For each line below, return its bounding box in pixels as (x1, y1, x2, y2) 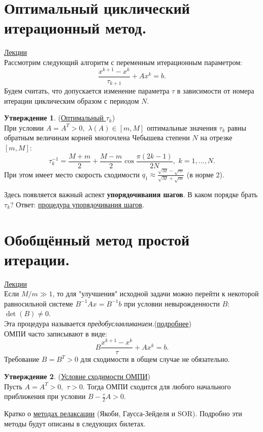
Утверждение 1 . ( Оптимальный (4, 112, 104, 123)
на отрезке (200, 132, 233, 143)
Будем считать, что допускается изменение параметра (4, 85, 170, 96)
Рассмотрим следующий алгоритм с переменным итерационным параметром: (4, 56, 242, 67)
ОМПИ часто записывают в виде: (4, 328, 107, 338)
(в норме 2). (186, 169, 224, 179)
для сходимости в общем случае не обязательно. (80, 354, 230, 364)
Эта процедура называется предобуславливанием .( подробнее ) (4, 318, 191, 328)
